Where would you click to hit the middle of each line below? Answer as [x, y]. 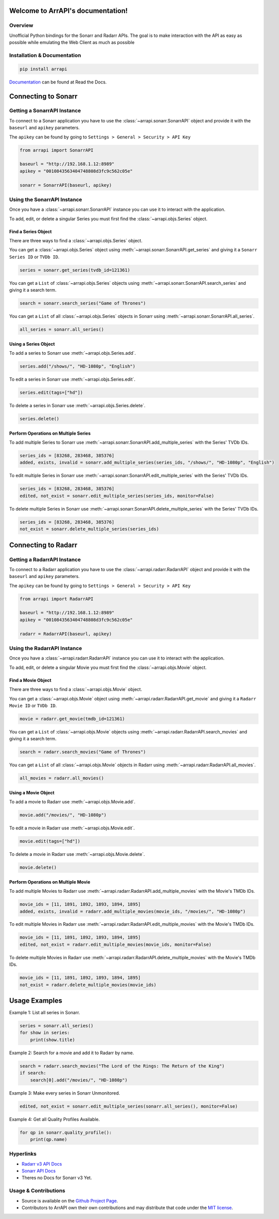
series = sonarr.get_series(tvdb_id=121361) [75, 270]
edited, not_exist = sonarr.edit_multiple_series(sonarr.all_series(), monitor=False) [129, 1106]
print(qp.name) [49, 1139]
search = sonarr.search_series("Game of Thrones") [83, 303]
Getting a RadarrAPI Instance [45, 560]
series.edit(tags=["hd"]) [51, 393]
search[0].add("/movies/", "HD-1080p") [79, 1080]
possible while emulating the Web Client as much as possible [72, 42]
